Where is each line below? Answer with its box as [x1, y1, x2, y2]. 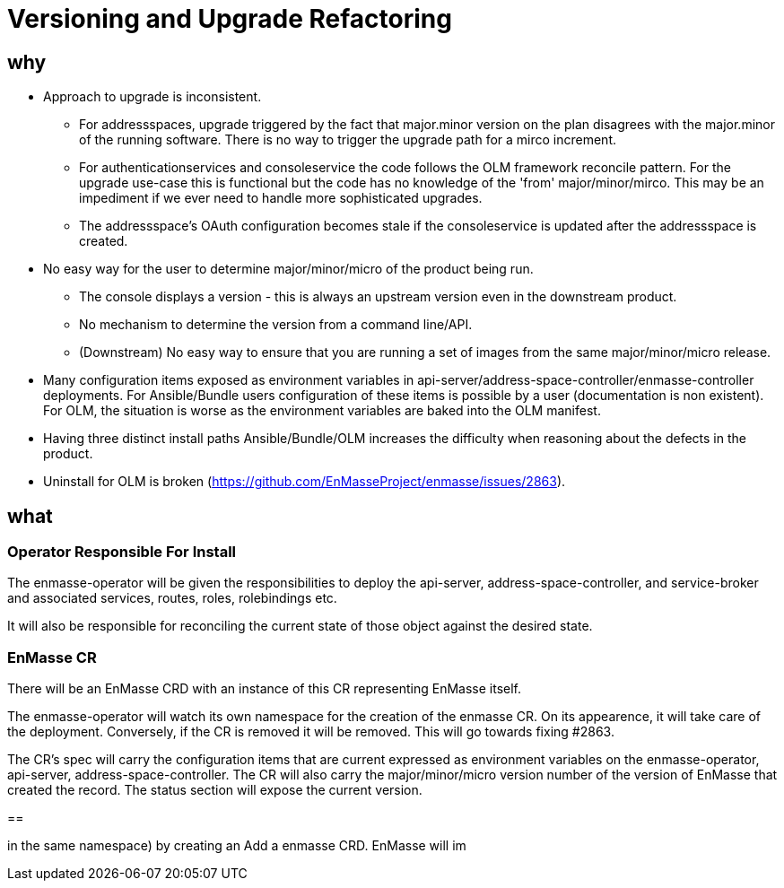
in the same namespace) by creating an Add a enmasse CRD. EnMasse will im [7, 838, 466, 854]
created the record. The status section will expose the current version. [7, 782, 422, 798]
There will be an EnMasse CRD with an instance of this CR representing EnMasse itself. [7, 681, 522, 697]
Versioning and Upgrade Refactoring [7, 4, 452, 34]
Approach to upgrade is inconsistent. [43, 89, 262, 105]
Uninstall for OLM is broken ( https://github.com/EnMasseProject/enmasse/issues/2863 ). [43, 474, 566, 490]
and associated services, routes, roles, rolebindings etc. [7, 590, 337, 606]
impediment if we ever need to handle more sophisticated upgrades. [79, 190, 483, 206]
